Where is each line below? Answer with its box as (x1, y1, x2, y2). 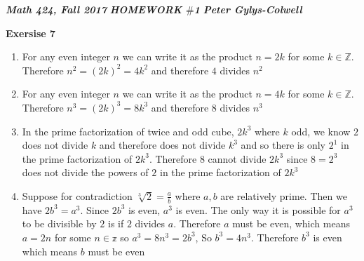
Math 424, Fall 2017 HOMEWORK (6, 2, 182, 16)
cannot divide (208, 151, 267, 166)
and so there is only (241, 138, 325, 152)
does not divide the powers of (22, 165, 149, 180)
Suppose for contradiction (22, 188, 133, 203)
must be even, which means (232, 216, 350, 231)
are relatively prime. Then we (220, 188, 347, 203)
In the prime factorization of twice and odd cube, (22, 123, 234, 138)
